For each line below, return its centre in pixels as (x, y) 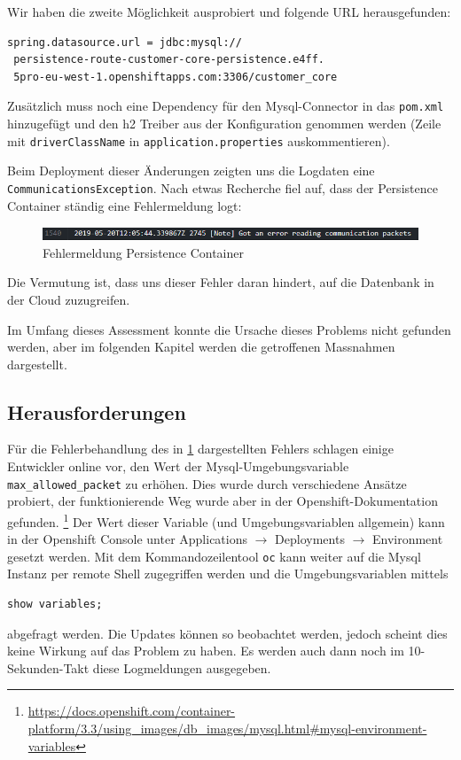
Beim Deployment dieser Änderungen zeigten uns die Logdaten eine (191, 171)
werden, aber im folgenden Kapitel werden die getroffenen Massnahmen (201, 347)
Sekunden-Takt (48, 667)
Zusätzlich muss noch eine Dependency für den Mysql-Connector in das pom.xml (226, 106)
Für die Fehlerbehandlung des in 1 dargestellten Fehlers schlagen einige (200, 449)
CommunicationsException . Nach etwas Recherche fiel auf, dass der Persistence (223, 187)
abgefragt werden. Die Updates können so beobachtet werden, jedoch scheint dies (227, 633)
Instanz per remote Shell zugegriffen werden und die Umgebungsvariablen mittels (228, 574)
